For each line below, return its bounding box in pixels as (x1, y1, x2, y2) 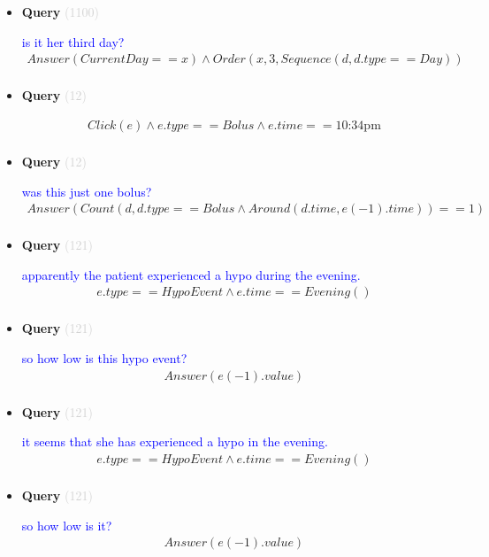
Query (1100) (21, 3, 99, 20)
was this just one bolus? (21, 182, 152, 200)
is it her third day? (21, 32, 125, 50)
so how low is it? (21, 515, 112, 534)
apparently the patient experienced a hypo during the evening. (21, 265, 361, 283)
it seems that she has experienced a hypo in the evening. (21, 432, 328, 451)
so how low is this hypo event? (21, 349, 187, 367)
